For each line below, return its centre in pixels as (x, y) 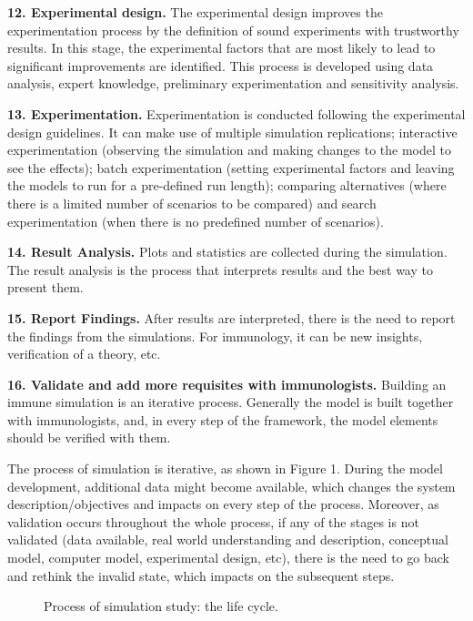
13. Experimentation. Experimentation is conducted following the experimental (236, 113)
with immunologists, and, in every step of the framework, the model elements (223, 419)
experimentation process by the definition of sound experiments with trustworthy (233, 30)
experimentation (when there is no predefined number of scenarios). (196, 221)
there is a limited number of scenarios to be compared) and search (192, 203)
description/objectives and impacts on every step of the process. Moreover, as (223, 504)
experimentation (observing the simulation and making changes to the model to (229, 150)
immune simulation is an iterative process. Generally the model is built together (231, 402)
